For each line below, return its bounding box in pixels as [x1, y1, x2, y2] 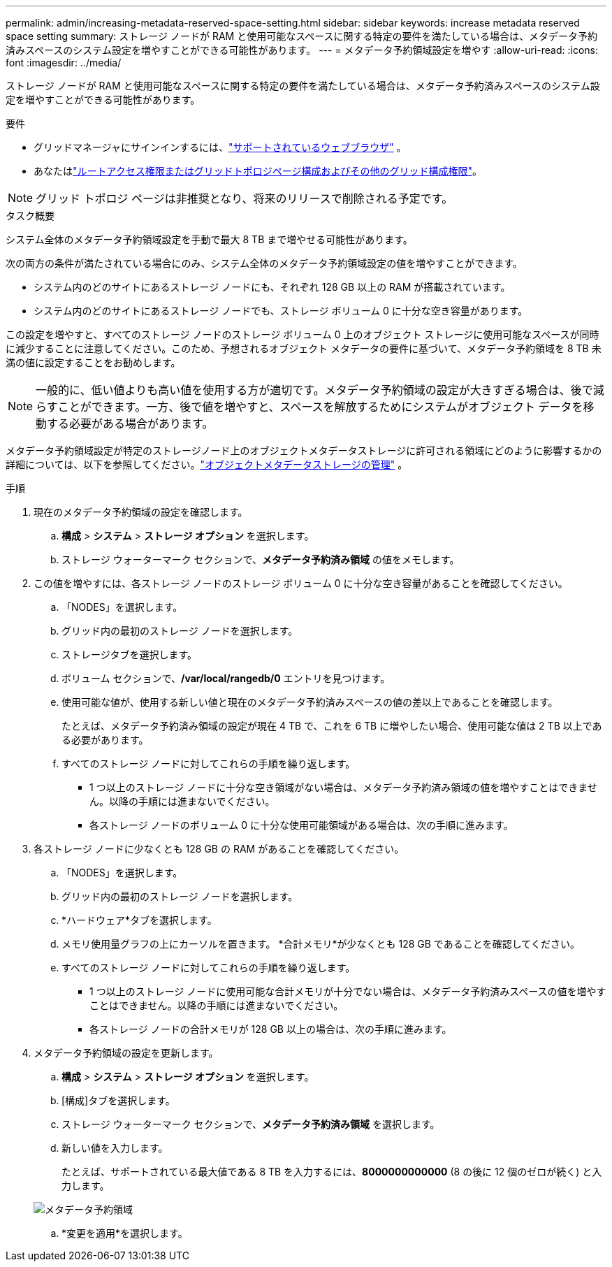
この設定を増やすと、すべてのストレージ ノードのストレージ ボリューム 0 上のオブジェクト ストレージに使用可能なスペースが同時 [6, 328, 599, 340]
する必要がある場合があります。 [47, 417, 214, 430]
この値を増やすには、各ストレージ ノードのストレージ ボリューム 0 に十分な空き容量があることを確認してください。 [34, 577, 568, 589]
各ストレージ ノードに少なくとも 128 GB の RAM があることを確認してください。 [34, 843, 405, 855]
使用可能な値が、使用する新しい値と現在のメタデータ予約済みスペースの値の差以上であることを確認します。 [61, 696, 558, 708]
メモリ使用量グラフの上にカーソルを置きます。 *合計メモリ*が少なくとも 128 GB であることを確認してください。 [61, 938, 580, 950]
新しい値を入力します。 [61, 1142, 168, 1154]
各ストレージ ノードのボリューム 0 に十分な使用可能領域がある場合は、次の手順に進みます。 [89, 819, 513, 831]
